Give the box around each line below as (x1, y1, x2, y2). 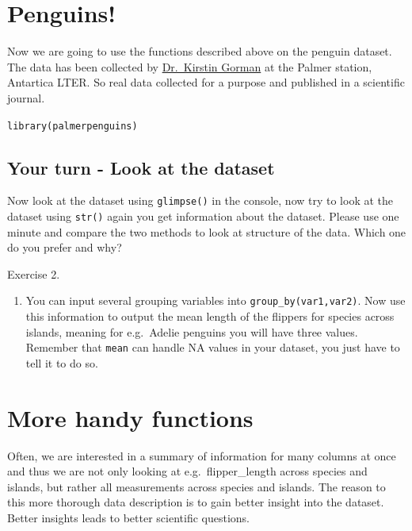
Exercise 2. (7, 265, 60, 282)
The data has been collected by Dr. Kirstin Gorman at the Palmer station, (7, 58, 372, 75)
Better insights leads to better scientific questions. (7, 510, 250, 526)
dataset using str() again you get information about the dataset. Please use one (7, 208, 399, 225)
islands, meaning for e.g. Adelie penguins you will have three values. (25, 323, 358, 340)
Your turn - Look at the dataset (7, 155, 275, 179)
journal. (7, 89, 45, 106)
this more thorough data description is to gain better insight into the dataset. (7, 494, 384, 510)
